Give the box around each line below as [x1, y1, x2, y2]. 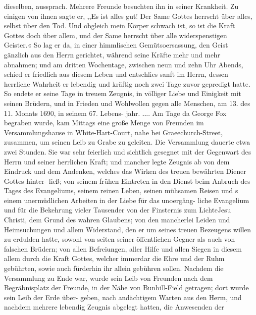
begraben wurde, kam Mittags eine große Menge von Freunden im [4, 117, 204, 128]
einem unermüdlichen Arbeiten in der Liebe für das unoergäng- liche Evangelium [4, 195, 249, 205]
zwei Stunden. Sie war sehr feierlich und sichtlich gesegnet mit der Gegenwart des [4, 146, 251, 157]
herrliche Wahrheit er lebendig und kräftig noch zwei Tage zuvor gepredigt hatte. [4, 78, 251, 89]
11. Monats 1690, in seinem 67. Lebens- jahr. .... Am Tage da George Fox [4, 107, 227, 118]
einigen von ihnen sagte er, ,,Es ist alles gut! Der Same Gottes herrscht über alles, [4, 10, 253, 21]
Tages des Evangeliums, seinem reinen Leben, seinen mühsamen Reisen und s [4, 185, 238, 196]
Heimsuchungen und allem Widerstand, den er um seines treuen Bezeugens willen [4, 224, 251, 234]
